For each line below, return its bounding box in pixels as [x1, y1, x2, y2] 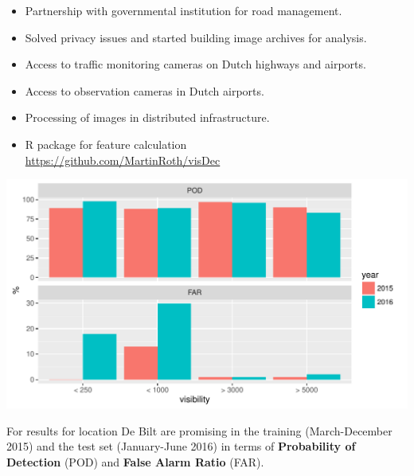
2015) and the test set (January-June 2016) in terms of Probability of [6, 438, 356, 455]
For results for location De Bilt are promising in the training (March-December [6, 422, 393, 439]
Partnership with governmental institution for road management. [25, 2, 342, 18]
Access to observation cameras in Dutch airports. [25, 82, 264, 99]
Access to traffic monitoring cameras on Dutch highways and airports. [25, 56, 366, 72]
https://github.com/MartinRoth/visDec [25, 151, 221, 168]
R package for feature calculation [25, 135, 187, 152]
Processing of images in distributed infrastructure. [25, 109, 270, 126]
